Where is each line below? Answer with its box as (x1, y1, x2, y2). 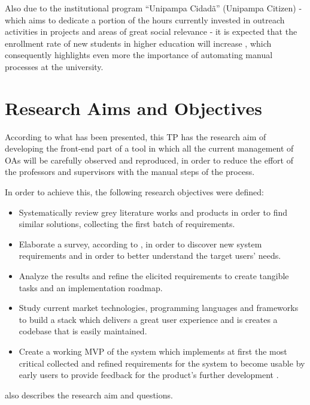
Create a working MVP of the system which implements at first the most (19, 345, 287, 357)
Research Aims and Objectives (5, 95, 262, 120)
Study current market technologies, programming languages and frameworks (19, 301, 299, 314)
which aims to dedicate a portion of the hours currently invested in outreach (5, 13, 285, 26)
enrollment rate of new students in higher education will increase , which (5, 37, 272, 49)
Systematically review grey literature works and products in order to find (19, 205, 287, 218)
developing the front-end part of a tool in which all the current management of (5, 142, 294, 155)
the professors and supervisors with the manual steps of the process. (5, 165, 255, 178)
